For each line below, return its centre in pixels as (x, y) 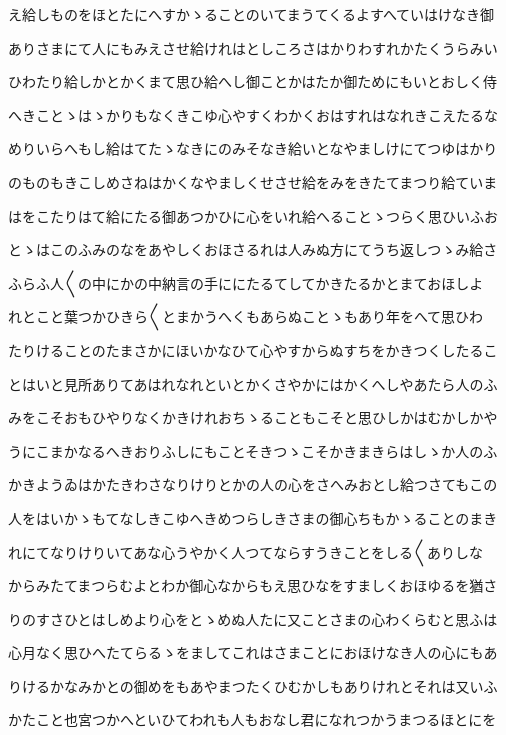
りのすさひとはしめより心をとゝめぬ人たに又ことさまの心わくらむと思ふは (253, 618)
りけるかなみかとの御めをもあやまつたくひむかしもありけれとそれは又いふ (253, 685)
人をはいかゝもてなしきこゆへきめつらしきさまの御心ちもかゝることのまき (253, 517)
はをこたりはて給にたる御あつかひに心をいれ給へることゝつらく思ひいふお (253, 215)
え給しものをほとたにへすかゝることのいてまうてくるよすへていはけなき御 (251, 14)
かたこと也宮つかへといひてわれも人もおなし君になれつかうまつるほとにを (252, 719)
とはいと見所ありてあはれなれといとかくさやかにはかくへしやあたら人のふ (253, 383)
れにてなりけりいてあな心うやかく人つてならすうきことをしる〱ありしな (245, 551)
